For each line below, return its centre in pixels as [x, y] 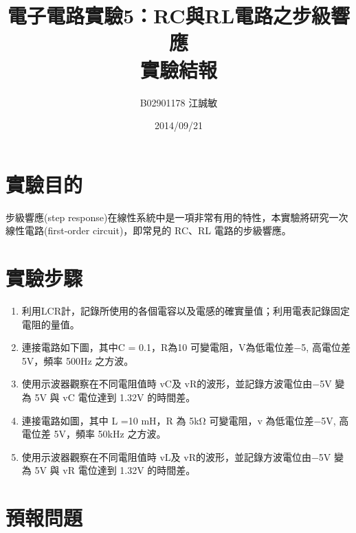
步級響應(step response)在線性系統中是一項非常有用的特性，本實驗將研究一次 [177, 217]
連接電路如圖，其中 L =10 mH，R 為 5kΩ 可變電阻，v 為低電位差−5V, [179, 420]
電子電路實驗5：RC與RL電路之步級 [169, 15]
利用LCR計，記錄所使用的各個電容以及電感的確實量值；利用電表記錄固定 [186, 310]
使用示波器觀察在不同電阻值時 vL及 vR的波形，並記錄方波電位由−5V [176, 456]
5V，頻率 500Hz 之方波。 [78, 360]
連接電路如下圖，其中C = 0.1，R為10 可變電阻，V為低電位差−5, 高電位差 [186, 347]
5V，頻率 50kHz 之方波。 [110, 434]
